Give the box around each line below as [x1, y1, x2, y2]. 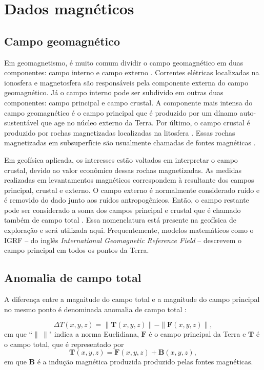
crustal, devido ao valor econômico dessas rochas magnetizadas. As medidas [4, 164, 242, 175]
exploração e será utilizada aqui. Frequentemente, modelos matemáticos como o [4, 225, 254, 235]
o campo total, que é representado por [4, 338, 124, 349]
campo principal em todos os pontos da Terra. [4, 245, 149, 255]
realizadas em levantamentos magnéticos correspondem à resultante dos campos [4, 175, 254, 185]
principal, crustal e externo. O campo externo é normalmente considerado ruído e [4, 184, 260, 195]
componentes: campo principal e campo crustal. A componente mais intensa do [4, 97, 253, 107]
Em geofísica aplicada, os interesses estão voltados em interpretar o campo [4, 154, 238, 165]
